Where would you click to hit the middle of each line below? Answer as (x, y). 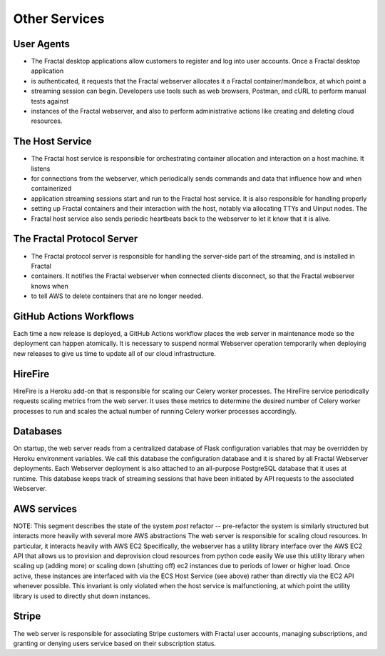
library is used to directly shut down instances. (82, 596)
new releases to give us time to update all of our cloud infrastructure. (115, 353)
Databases (38, 431)
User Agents (42, 44)
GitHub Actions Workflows (74, 316)
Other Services (59, 19)
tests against (50, 101)
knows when (50, 286)
